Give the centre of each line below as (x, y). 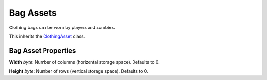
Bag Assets (33, 13)
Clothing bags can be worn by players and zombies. (62, 27)
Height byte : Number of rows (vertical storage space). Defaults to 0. (79, 71)
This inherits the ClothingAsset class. (47, 36)
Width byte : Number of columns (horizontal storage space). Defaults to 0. (85, 62)
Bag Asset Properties (43, 50)
